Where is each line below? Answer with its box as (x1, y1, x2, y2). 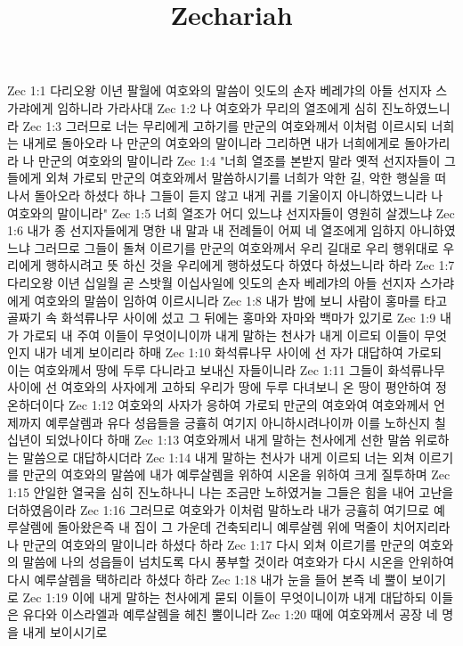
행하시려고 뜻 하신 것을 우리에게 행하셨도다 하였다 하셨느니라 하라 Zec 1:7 (45, 256, 455, 274)
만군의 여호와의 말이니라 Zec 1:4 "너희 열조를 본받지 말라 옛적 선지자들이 (38, 151, 441, 169)
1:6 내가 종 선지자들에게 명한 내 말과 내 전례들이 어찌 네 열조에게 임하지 (7, 221, 406, 240)
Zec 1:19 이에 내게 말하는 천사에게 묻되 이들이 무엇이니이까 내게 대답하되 (22, 587, 426, 606)
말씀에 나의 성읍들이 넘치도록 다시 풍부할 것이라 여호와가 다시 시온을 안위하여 (22, 552, 455, 571)
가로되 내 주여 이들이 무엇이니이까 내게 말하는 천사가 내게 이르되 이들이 (22, 325, 420, 344)
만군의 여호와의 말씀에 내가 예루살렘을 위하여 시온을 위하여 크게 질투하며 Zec (22, 465, 451, 484)
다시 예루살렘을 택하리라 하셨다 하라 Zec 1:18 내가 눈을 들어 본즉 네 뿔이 (7, 570, 408, 588)
